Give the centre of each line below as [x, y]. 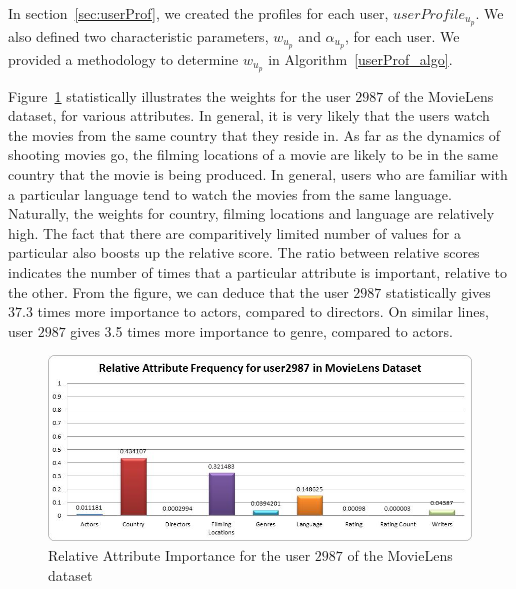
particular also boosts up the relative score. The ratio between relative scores [244, 252]
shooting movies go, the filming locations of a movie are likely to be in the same [253, 154]
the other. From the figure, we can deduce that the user [178, 291]
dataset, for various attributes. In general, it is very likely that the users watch [249, 115]
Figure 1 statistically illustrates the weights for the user [179, 95]
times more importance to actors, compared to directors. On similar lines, [263, 311]
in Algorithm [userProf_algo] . [360, 58]
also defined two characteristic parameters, [138, 35]
